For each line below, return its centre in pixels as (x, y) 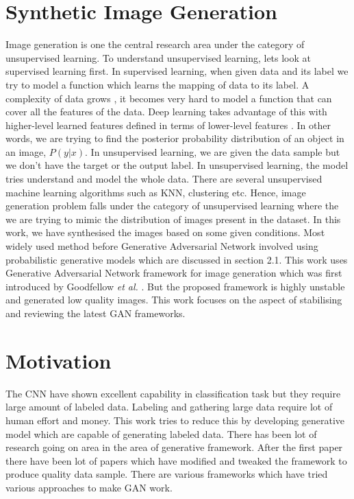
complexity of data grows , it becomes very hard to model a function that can (169, 98)
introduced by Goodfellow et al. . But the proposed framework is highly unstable (175, 286)
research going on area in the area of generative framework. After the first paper (174, 447)
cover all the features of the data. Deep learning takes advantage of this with (166, 112)
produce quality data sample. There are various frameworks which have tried (167, 474)
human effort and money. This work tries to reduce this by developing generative (175, 420)
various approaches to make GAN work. (89, 487)
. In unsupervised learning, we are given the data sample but (213, 151)
